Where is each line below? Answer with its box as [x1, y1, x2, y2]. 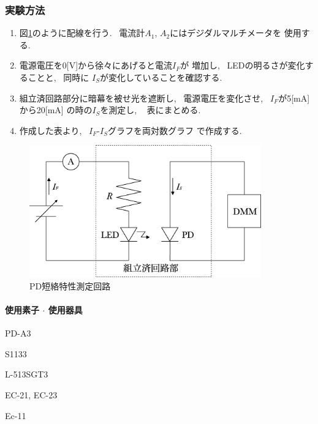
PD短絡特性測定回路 [29, 279, 111, 292]
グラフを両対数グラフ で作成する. [107, 124, 242, 136]
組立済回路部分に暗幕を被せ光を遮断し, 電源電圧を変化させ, [19, 91, 263, 104]
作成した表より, [19, 124, 82, 136]
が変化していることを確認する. [99, 71, 222, 83]
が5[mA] [278, 91, 310, 104]
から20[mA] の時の [19, 103, 93, 116]
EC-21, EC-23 [5, 389, 58, 401]
